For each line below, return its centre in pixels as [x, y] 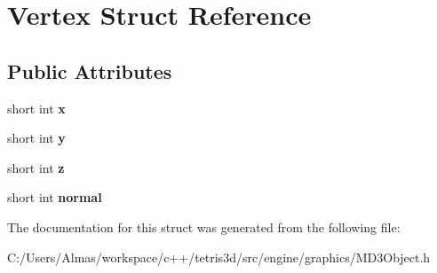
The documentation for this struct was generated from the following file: [204, 226]
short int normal [55, 197]
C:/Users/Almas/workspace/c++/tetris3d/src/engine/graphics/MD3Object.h [219, 257]
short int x [36, 108]
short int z [36, 167]
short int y [36, 138]
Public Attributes [90, 70]
